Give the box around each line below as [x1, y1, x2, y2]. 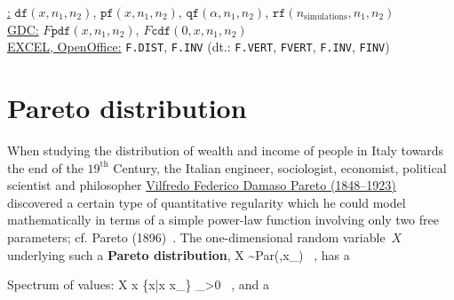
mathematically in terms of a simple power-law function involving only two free [7, 210, 439, 229]
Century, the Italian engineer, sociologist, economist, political [113, 158, 447, 177]
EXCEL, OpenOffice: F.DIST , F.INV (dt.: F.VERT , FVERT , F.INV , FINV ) [7, 37, 390, 56]
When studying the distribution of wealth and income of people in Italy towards [7, 140, 444, 159]
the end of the [7, 158, 84, 177]
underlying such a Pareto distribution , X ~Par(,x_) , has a [7, 245, 350, 264]
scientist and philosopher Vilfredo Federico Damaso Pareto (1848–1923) [7, 176, 396, 194]
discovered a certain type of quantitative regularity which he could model [7, 193, 406, 211]
